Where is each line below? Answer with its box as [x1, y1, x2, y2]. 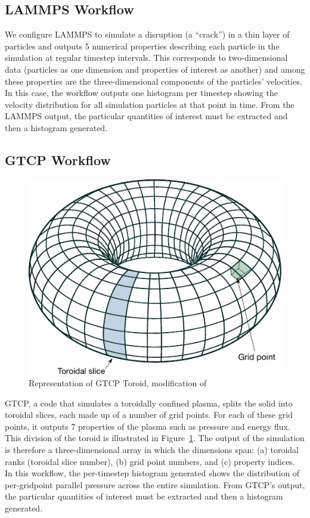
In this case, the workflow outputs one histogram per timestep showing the [5, 86, 278, 99]
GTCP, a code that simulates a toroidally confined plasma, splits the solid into [5, 396, 293, 409]
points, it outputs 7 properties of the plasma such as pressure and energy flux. [5, 420, 290, 432]
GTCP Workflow [5, 150, 111, 169]
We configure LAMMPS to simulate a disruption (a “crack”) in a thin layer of [5, 28, 290, 41]
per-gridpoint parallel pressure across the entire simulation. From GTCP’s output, [5, 478, 305, 491]
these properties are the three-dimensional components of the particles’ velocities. [5, 75, 302, 87]
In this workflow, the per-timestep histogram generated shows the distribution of [5, 467, 300, 479]
